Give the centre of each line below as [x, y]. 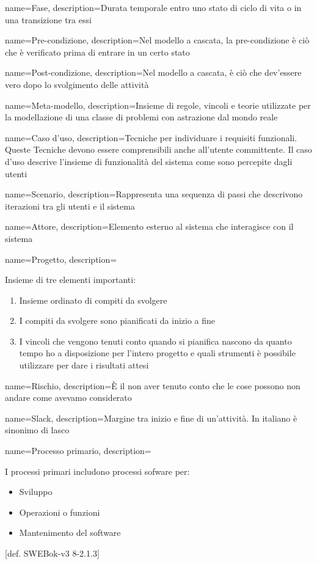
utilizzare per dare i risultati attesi [84, 365]
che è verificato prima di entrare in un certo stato [97, 52]
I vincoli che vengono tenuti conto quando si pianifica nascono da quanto [155, 341]
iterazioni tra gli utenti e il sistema [70, 206]
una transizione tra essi [48, 19]
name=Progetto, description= [61, 259]
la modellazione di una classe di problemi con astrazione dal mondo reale [141, 117]
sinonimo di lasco [37, 430]
